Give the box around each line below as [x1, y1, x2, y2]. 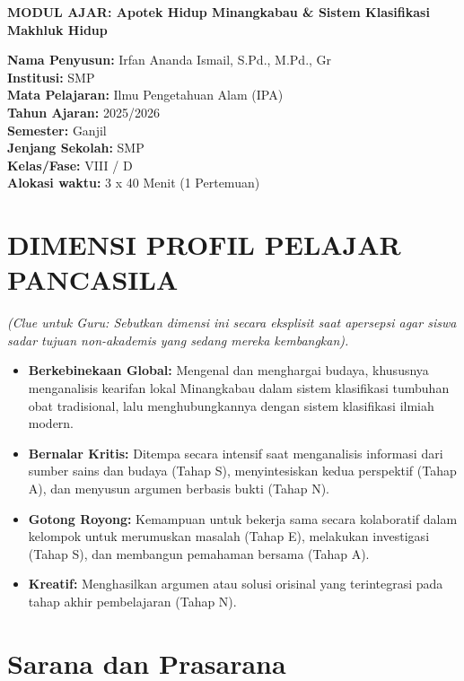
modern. [28, 414, 74, 432]
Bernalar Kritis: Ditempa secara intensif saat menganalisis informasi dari [28, 443, 443, 462]
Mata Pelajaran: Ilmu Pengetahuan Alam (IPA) [7, 85, 284, 104]
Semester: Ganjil [7, 120, 107, 139]
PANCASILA [7, 261, 179, 298]
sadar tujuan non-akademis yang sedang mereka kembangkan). [7, 330, 349, 349]
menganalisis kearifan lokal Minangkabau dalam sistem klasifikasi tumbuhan [28, 379, 450, 397]
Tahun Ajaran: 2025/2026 [7, 102, 160, 121]
